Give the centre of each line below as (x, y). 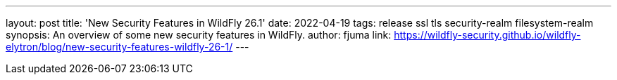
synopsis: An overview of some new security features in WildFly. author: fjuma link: (199, 35)
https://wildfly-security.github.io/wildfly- (487, 35)
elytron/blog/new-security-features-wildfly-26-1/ (119, 47)
